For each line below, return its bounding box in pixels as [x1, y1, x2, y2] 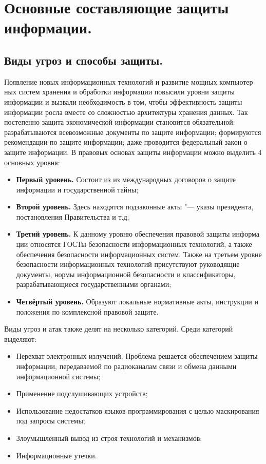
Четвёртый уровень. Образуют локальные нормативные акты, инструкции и [16, 296, 258, 307]
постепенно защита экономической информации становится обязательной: [4, 117, 235, 127]
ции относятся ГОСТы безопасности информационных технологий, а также [16, 239, 252, 249]
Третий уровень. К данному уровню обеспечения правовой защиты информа [16, 228, 259, 239]
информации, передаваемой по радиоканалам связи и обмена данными [16, 361, 237, 372]
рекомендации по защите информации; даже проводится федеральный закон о [4, 137, 248, 147]
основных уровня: [4, 157, 60, 167]
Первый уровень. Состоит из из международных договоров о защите [16, 174, 236, 185]
